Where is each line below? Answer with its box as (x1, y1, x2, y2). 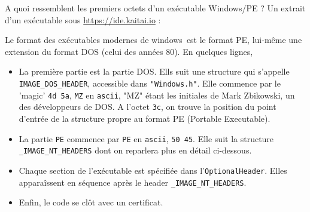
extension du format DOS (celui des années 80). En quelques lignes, (5, 45, 253, 57)
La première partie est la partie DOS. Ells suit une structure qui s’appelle (19, 65, 290, 78)
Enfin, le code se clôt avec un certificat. (19, 196, 163, 208)
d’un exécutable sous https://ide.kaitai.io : (5, 13, 161, 26)
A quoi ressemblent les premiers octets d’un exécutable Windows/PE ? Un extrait (5, 2, 306, 14)
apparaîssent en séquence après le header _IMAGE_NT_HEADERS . (19, 176, 247, 188)
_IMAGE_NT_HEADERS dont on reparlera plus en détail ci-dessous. (19, 144, 252, 156)
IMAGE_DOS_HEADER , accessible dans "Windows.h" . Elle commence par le (19, 76, 281, 89)
